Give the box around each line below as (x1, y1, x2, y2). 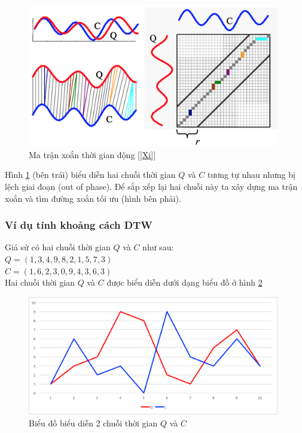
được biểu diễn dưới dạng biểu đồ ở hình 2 (106, 276, 263, 289)
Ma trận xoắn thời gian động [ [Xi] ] (29, 148, 156, 161)
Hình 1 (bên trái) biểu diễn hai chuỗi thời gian (5, 168, 176, 181)
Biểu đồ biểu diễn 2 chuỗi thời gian (29, 416, 158, 429)
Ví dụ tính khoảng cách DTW (5, 217, 152, 232)
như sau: (142, 241, 174, 253)
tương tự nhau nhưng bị (207, 168, 295, 181)
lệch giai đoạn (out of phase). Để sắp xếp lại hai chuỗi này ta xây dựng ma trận (5, 180, 298, 193)
